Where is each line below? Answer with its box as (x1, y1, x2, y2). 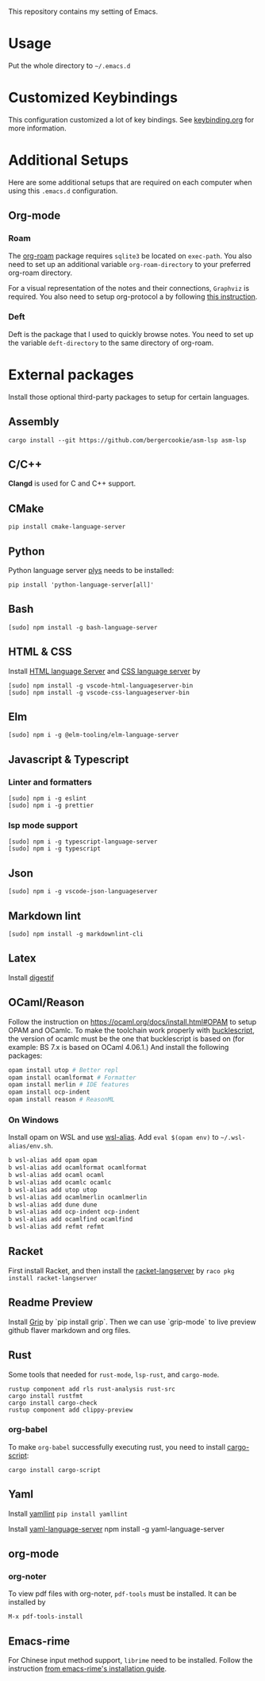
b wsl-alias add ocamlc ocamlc (8, 1178, 112, 1187)
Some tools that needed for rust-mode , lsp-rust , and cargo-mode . (8, 1369, 220, 1379)
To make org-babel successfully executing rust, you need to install (8, 1442, 226, 1451)
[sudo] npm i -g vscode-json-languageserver (8, 888, 158, 896)
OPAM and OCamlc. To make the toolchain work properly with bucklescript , (8, 1025, 255, 1035)
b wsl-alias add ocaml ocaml (8, 1172, 105, 1179)
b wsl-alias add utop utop (8, 1186, 98, 1194)
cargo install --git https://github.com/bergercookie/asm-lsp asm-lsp (8, 436, 247, 444)
